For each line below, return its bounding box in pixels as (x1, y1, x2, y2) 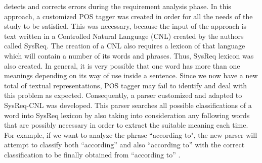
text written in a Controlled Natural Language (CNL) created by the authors (4, 30, 244, 41)
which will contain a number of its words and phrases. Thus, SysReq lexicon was (4, 50, 254, 61)
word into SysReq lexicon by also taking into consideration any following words (4, 110, 250, 120)
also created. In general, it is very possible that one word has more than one (4, 60, 240, 71)
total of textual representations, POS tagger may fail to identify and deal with (4, 80, 247, 90)
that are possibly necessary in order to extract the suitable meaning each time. (4, 120, 248, 130)
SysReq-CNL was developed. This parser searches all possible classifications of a (4, 99, 252, 110)
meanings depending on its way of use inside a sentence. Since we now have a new (4, 70, 258, 81)
